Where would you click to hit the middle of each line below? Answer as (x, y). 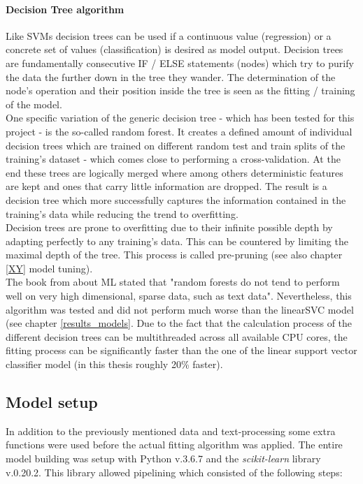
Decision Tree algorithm (65, 9)
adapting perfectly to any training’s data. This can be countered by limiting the (177, 241)
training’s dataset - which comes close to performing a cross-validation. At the (173, 159)
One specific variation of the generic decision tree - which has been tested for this (180, 118)
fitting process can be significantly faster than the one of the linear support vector (181, 350)
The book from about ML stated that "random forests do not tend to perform (173, 282)
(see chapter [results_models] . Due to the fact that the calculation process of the (179, 323)
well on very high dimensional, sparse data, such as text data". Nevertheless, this (179, 296)
